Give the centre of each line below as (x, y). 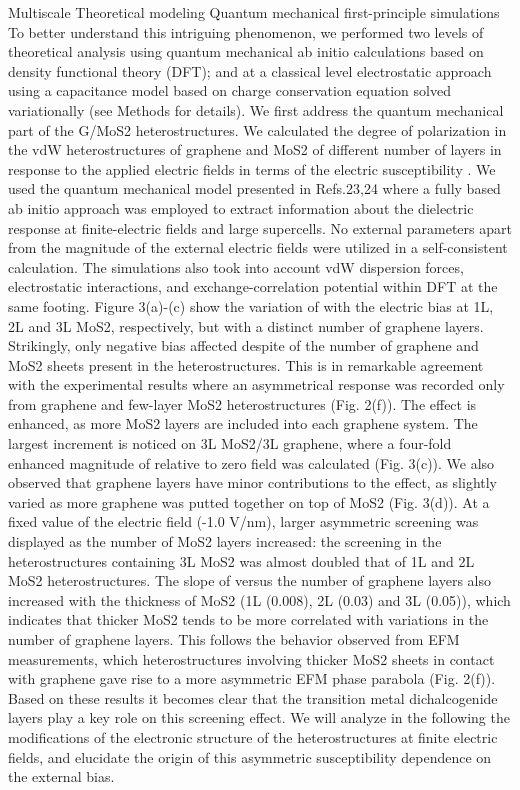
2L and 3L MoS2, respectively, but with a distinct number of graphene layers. (246, 325)
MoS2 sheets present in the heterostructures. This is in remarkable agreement (246, 364)
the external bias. (61, 776)
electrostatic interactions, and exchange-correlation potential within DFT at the (253, 286)
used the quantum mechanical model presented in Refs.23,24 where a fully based (254, 188)
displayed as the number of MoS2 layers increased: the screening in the (225, 541)
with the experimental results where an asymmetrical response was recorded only (256, 384)
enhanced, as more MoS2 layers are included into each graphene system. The (243, 423)
